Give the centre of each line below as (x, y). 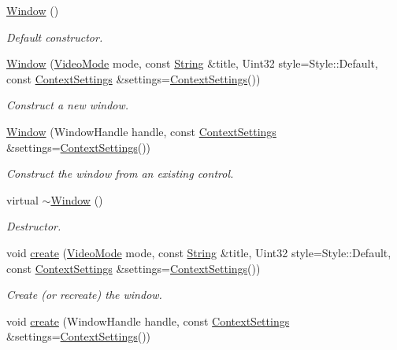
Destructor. (34, 226)
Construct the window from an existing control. (120, 173)
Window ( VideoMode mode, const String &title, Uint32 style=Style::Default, (192, 63)
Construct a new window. (68, 105)
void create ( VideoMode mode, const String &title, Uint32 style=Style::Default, (199, 252)
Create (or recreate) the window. (84, 295)
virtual (22, 199)
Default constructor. (55, 37)
